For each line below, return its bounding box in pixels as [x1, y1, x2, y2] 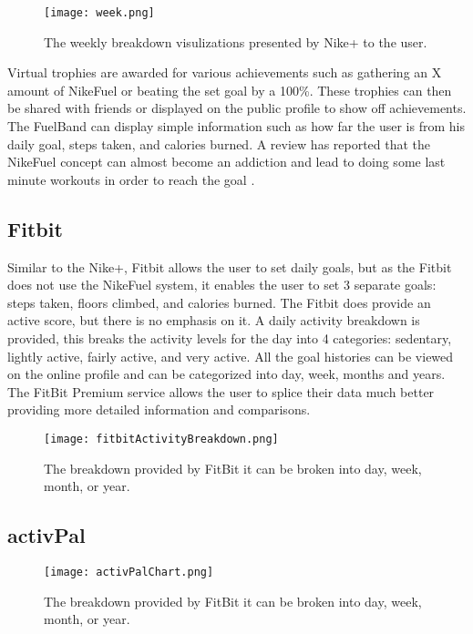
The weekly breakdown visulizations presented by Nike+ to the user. [44, 32, 427, 51]
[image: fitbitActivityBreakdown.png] [44, 432, 279, 445]
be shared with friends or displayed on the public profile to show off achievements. [7, 98, 467, 118]
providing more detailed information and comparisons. [7, 400, 311, 419]
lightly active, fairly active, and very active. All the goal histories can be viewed [7, 346, 454, 365]
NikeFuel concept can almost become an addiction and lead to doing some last [7, 152, 446, 171]
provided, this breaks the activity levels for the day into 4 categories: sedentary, [7, 328, 452, 347]
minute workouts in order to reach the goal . [7, 169, 255, 189]
